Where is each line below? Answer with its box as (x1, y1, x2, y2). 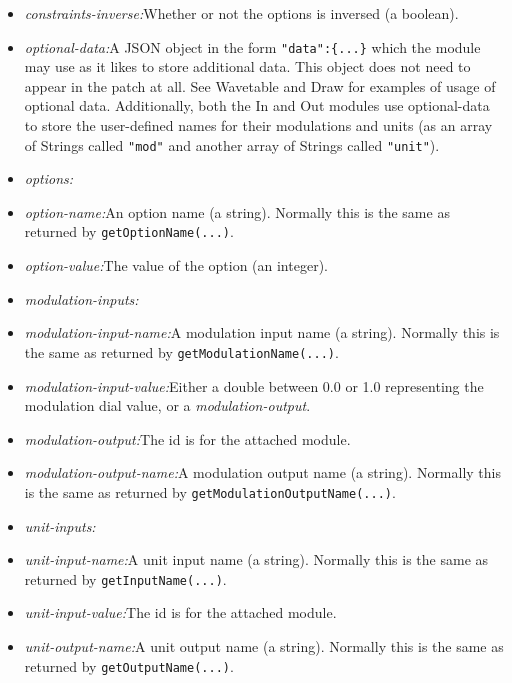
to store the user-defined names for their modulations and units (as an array (24, 115, 493, 136)
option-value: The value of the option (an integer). (24, 255, 328, 276)
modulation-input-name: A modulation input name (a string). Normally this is (24, 322, 500, 343)
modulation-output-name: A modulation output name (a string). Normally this (24, 462, 502, 483)
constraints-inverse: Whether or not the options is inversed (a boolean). (24, 3, 459, 23)
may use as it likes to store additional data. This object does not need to (24, 56, 471, 77)
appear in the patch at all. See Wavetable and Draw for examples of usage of (24, 75, 496, 96)
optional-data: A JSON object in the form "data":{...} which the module (24, 36, 481, 57)
